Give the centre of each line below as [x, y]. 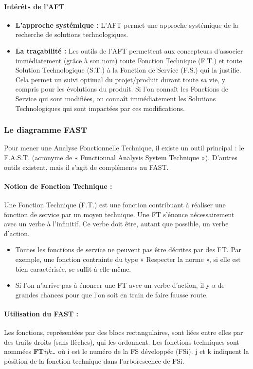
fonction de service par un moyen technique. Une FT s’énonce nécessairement [119, 214]
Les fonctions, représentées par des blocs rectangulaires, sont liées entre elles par [124, 332]
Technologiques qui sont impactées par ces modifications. [100, 108]
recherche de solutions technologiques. [72, 34]
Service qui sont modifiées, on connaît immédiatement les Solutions [116, 98]
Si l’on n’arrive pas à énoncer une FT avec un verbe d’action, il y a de [120, 285]
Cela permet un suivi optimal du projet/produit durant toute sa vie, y [120, 79]
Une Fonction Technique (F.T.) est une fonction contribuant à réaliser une [115, 204]
